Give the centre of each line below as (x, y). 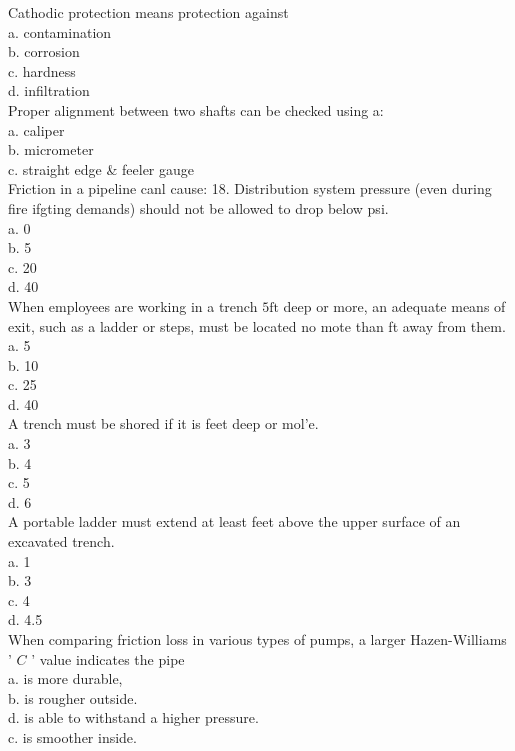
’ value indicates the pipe (108, 658)
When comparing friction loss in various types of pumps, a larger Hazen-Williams (257, 639)
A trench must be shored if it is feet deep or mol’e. (163, 423)
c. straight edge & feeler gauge (101, 168)
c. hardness (42, 70)
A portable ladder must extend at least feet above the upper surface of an (234, 521)
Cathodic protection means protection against (148, 12)
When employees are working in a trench (133, 305)
